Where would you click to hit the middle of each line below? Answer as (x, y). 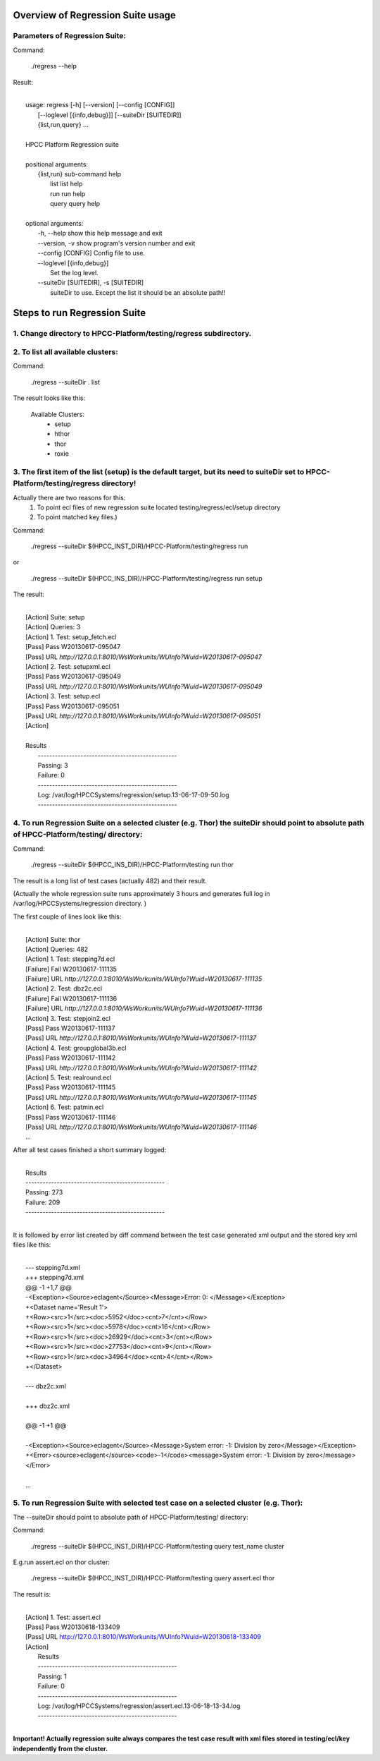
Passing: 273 (44, 1192)
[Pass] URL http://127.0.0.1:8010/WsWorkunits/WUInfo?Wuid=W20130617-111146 (141, 1127)
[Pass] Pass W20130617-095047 (73, 647)
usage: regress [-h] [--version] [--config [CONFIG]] (100, 105)
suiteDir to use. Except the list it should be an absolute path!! (138, 292)
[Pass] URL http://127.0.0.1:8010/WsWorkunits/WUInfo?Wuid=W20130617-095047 (144, 657)
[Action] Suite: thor (53, 939)
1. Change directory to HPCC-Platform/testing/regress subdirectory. (132, 333)
